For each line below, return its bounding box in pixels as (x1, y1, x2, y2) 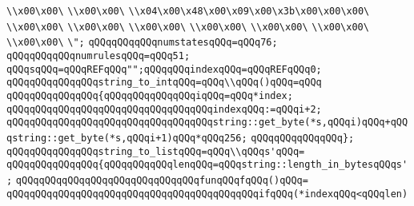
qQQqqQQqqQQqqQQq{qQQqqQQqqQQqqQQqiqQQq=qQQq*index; (6, 89, 293, 101)
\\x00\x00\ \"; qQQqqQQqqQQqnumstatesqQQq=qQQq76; (6, 37, 278, 49)
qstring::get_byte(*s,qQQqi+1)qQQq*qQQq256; (6, 132, 247, 144)
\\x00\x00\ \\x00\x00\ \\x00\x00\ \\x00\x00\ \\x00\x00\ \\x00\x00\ (6, 21, 369, 33)
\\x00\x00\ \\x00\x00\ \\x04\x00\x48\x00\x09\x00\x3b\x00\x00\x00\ (6, 6, 370, 17)
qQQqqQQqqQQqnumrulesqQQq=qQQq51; (6, 50, 191, 61)
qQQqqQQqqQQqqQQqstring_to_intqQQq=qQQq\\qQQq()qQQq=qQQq (6, 77, 322, 89)
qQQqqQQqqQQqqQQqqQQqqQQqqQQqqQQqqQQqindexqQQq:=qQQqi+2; (6, 103, 322, 115)
